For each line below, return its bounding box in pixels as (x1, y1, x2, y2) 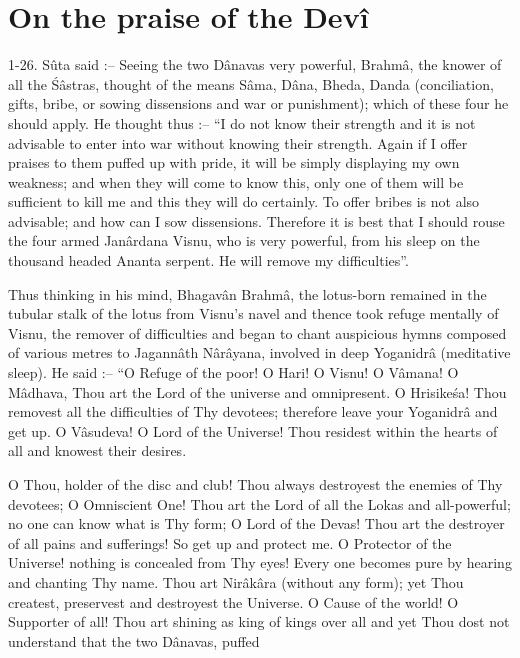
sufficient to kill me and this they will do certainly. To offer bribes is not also (8, 191, 480, 212)
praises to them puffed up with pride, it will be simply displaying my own (8, 152, 460, 173)
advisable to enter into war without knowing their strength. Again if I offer (8, 132, 468, 153)
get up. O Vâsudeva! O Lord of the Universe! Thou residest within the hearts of (8, 420, 498, 441)
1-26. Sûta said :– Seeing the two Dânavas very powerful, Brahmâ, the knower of (8, 54, 502, 75)
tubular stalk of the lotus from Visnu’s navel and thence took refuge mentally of (8, 303, 499, 324)
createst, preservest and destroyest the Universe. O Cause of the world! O (8, 591, 459, 612)
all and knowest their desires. (8, 440, 187, 461)
